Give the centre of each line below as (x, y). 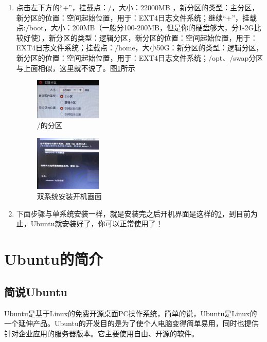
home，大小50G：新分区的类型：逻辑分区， (191, 48)
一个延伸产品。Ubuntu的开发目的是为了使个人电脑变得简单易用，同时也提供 (131, 323)
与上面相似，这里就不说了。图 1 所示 (76, 68)
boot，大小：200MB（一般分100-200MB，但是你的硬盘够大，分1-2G (141, 28)
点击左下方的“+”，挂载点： (62, 7)
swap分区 (248, 57)
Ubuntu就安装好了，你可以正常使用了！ (97, 223)
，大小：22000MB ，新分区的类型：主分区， (185, 7)
